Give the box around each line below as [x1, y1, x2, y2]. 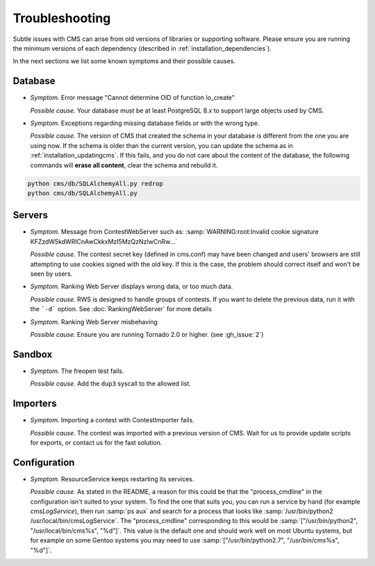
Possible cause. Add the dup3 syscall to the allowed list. [30, 379, 191, 388]
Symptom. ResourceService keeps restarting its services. [30, 474, 194, 483]
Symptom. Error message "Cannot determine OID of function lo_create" [30, 94, 235, 102]
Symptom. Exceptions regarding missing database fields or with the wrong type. [30, 119, 260, 128]
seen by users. [30, 269, 73, 278]
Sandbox [12, 348, 53, 360]
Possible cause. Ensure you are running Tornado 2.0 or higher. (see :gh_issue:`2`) [30, 330, 264, 338]
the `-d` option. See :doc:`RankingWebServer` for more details [30, 305, 212, 313]
